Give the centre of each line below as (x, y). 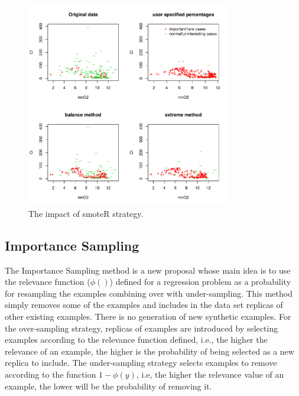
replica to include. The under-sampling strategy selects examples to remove (141, 363)
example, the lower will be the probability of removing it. (108, 386)
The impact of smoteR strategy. (86, 213)
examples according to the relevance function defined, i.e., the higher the (136, 340)
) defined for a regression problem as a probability (200, 282)
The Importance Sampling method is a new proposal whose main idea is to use (148, 270)
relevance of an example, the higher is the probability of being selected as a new (149, 351)
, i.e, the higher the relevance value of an (210, 374)
